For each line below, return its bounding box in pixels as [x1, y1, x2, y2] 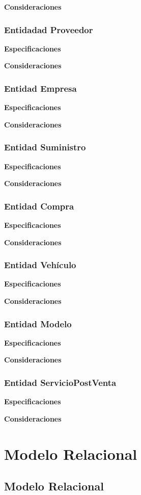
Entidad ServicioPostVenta [4, 376, 117, 388]
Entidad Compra [4, 199, 74, 212]
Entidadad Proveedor [4, 23, 93, 36]
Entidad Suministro [4, 141, 86, 153]
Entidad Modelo [4, 317, 72, 330]
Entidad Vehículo [4, 258, 76, 271]
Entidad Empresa [4, 82, 77, 94]
